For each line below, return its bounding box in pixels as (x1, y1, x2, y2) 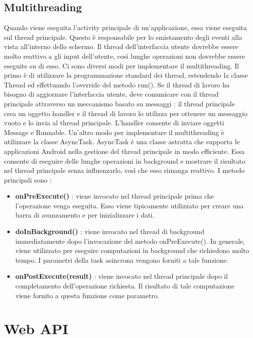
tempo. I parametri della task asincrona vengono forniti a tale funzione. (15, 254, 229, 265)
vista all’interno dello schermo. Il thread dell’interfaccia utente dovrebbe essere (4, 41, 238, 51)
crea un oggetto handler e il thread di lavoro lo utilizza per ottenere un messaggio (4, 108, 248, 118)
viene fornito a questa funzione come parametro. (15, 290, 160, 300)
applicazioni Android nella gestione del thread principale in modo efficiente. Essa (4, 146, 245, 156)
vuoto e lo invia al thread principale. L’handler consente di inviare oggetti (4, 118, 224, 128)
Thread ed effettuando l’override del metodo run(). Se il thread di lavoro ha (4, 79, 230, 89)
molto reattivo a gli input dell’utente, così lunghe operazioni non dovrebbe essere (4, 51, 245, 61)
